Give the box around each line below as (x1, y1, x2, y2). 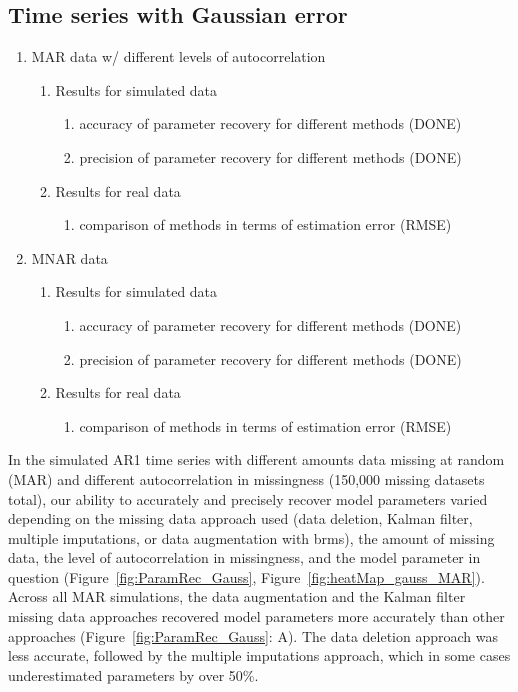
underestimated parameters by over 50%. (8, 664, 259, 685)
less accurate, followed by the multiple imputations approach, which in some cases (8, 645, 511, 666)
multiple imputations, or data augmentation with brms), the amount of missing (8, 527, 495, 548)
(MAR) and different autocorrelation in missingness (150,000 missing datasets (8, 468, 485, 489)
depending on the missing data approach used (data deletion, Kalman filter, (8, 508, 473, 529)
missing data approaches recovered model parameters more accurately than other (8, 606, 505, 627)
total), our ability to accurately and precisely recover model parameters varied (8, 488, 488, 509)
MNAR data (31, 247, 108, 268)
